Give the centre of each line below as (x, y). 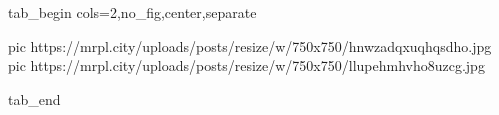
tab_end (34, 98)
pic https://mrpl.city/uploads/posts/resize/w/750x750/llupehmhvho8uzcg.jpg (246, 65)
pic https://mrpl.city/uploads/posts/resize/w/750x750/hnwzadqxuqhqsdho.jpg (250, 45)
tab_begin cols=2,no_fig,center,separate (132, 12)
